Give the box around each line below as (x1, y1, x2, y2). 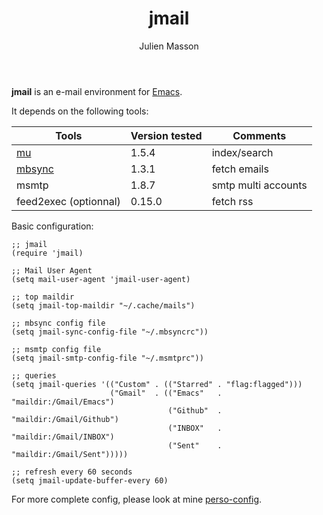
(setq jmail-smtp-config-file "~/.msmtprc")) (11, 353, 204, 363)
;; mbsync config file (11, 318, 106, 328)
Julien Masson (139, 40, 199, 52)
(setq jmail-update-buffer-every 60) (11, 475, 169, 486)
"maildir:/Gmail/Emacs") (11, 397, 115, 407)
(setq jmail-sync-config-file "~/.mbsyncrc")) (11, 327, 209, 337)
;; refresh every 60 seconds (11, 467, 133, 477)
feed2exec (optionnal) (16, 194, 121, 208)
